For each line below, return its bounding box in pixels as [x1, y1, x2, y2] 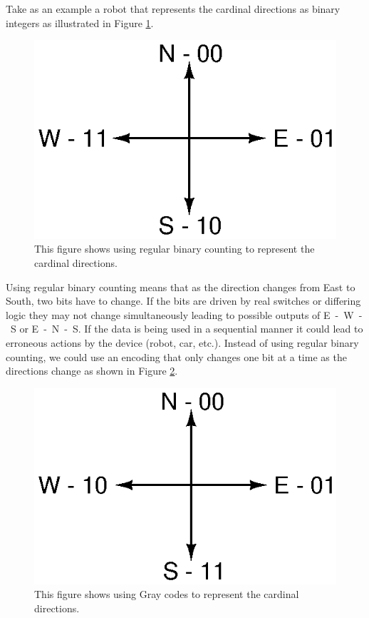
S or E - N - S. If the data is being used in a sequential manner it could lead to [10, 321, 363, 336]
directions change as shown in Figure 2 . [6, 363, 178, 378]
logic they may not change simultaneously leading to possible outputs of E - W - [6, 307, 363, 322]
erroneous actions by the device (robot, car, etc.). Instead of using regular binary [6, 335, 359, 350]
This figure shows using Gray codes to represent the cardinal [34, 587, 299, 602]
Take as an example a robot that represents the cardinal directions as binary [6, 1, 341, 16]
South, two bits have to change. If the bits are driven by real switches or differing [6, 293, 361, 308]
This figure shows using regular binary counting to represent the [34, 241, 315, 256]
